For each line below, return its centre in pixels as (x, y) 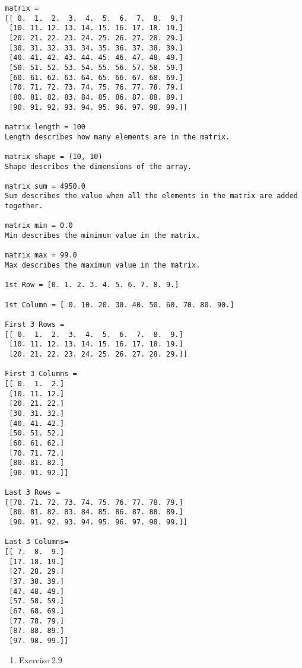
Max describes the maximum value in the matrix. (103, 265)
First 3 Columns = (41, 374)
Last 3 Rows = (33, 493)
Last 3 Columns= (37, 542)
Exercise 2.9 (40, 659)
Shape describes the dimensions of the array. (98, 166)
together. (24, 206)
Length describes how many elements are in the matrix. (117, 137)
